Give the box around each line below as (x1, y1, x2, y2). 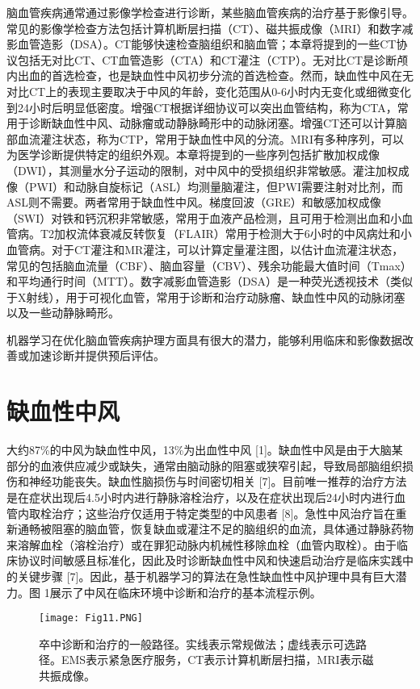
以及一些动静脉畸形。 (6, 304, 120, 321)
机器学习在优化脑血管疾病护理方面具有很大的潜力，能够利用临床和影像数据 (6, 331, 402, 348)
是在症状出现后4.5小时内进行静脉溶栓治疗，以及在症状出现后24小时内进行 (6, 488, 394, 505)
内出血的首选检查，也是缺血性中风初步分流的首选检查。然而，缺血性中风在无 (6, 67, 414, 84)
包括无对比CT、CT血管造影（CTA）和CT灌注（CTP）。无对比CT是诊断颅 (17, 51, 409, 68)
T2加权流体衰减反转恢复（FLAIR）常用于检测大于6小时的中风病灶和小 (40, 225, 412, 242)
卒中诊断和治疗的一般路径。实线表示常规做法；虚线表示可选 (39, 635, 355, 652)
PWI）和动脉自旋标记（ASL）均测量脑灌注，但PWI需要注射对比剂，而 (28, 177, 403, 194)
